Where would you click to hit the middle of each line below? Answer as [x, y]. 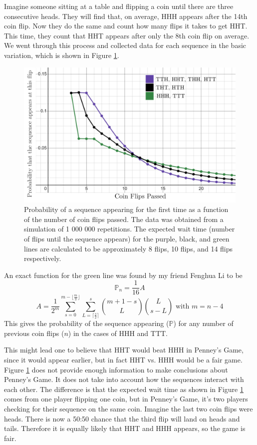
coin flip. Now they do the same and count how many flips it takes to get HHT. [126, 26]
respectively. [43, 258]
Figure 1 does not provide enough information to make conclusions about [116, 369]
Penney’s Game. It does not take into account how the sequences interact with [124, 379]
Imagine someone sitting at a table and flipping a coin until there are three [119, 6]
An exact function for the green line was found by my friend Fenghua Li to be [123, 275]
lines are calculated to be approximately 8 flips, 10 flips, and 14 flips [128, 248]
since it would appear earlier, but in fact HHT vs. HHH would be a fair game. [123, 359]
